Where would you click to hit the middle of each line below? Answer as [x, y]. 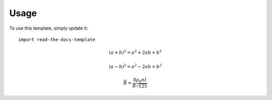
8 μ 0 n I [140, 80]
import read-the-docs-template [57, 39]
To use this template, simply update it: [49, 28]
